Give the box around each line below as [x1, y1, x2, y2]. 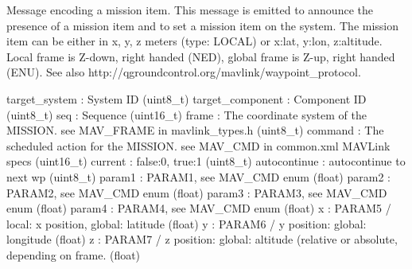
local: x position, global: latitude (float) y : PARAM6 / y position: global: [6, 215, 367, 232]
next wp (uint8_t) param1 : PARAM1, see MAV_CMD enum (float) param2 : [6, 168, 391, 185]
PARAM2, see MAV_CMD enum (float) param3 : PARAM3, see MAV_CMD [6, 184, 387, 201]
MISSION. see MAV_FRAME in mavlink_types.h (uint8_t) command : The [6, 122, 384, 138]
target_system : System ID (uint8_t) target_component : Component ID [6, 90, 367, 107]
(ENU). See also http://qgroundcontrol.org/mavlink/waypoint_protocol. [6, 64, 361, 80]
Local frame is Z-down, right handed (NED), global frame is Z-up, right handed [6, 48, 395, 64]
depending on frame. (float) [6, 246, 141, 263]
